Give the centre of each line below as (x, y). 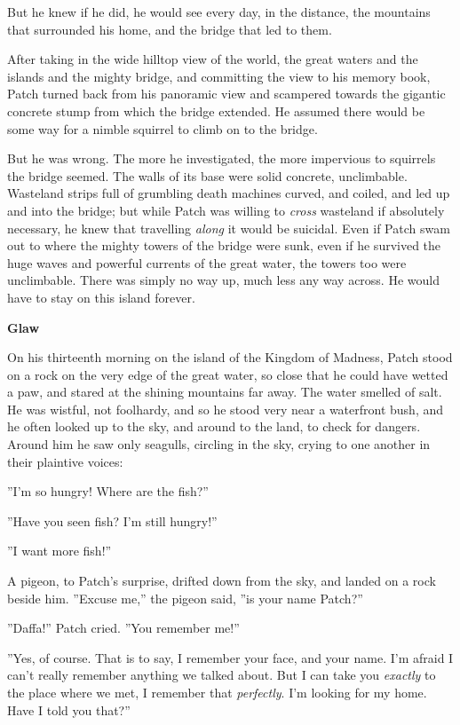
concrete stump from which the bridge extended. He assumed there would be (216, 110)
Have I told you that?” (69, 709)
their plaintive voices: (65, 461)
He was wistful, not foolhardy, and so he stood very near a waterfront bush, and (226, 409)
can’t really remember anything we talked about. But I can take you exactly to (222, 675)
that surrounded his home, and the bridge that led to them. (170, 29)
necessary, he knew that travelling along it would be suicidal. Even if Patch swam (229, 228)
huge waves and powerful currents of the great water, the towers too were (207, 262)
